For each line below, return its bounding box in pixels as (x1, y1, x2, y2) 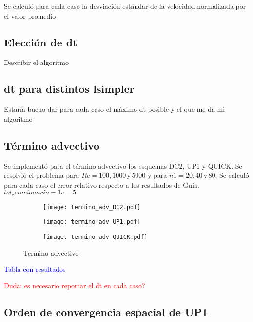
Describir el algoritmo (4, 57, 69, 67)
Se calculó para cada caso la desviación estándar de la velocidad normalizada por (4, 1, 246, 11)
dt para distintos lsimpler (4, 81, 135, 96)
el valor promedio (4, 10, 56, 21)
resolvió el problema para (4, 170, 79, 180)
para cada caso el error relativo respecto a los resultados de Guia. (4, 179, 199, 190)
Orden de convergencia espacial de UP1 (4, 304, 208, 319)
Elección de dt (4, 34, 78, 49)
